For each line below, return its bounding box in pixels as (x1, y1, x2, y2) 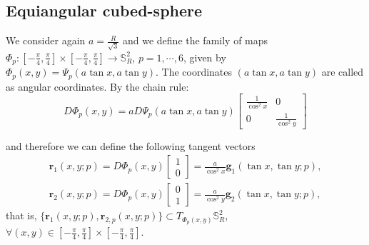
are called (321, 64, 364, 79)
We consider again (6, 33, 86, 48)
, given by (183, 49, 226, 64)
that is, (6, 208, 37, 223)
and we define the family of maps (122, 33, 268, 48)
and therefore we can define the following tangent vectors (6, 138, 256, 153)
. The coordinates (155, 64, 233, 79)
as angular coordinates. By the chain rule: (6, 79, 189, 94)
